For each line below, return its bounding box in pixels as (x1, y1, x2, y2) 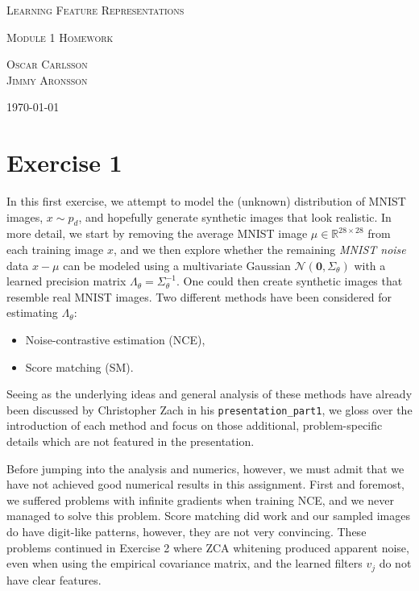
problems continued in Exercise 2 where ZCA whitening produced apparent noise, (6, 539, 409, 556)
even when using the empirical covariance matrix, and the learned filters (6, 555, 363, 572)
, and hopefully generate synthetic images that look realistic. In (78, 208, 392, 225)
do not (379, 555, 412, 572)
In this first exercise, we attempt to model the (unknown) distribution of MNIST (6, 193, 406, 210)
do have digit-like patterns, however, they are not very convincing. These (6, 523, 367, 540)
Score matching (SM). (25, 358, 134, 375)
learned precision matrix (6, 273, 127, 289)
